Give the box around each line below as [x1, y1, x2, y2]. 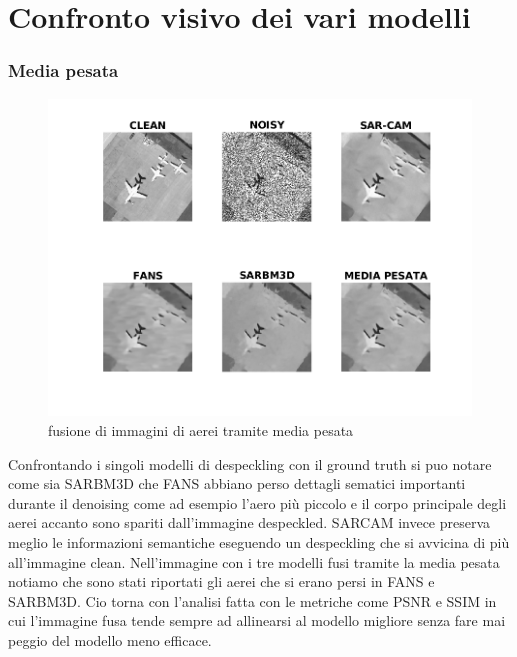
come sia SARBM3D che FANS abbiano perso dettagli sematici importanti [8, 473, 466, 494]
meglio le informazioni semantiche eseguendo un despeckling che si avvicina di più [8, 532, 510, 553]
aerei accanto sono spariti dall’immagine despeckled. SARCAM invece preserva [8, 512, 491, 533]
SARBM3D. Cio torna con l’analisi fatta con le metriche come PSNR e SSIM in [8, 590, 497, 611]
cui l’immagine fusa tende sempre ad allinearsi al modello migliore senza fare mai [8, 610, 506, 631]
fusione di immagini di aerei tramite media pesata [48, 420, 354, 441]
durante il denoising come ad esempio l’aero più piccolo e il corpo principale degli [8, 492, 507, 513]
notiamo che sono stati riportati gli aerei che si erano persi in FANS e [8, 571, 435, 592]
